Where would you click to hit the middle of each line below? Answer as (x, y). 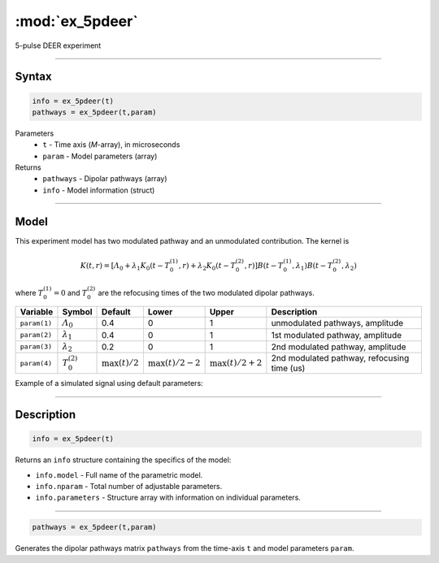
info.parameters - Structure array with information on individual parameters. (168, 498)
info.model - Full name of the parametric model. (119, 474)
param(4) (36, 363)
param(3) (36, 346)
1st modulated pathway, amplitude (337, 335)
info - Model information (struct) (99, 190)
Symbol (77, 311)
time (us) (288, 368)
